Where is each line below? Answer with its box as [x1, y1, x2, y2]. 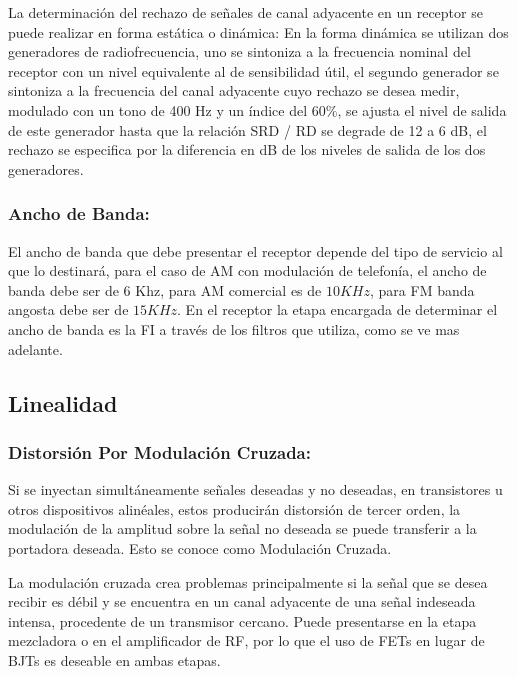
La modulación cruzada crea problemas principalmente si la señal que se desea [8, 571, 488, 592]
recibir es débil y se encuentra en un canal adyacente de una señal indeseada [8, 591, 476, 612]
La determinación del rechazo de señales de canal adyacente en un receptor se [8, 2, 483, 22]
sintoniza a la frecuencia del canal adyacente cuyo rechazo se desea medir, [8, 80, 460, 101]
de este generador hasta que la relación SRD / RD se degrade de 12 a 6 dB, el [8, 119, 487, 140]
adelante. [8, 338, 63, 359]
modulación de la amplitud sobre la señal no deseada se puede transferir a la [8, 518, 477, 539]
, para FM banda [370, 279, 475, 300]
